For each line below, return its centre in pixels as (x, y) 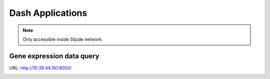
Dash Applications (48, 13)
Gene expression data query (54, 56)
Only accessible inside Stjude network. (63, 39)
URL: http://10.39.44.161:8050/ (40, 68)
